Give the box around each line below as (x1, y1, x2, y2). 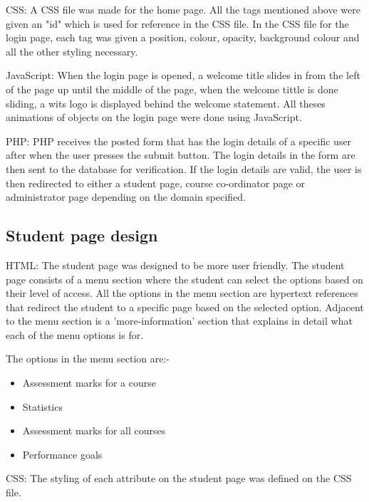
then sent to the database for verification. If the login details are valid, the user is (6, 161, 362, 176)
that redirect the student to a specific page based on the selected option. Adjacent (6, 299, 364, 314)
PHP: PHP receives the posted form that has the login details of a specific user (6, 133, 352, 148)
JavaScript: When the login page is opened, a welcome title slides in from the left (6, 68, 360, 83)
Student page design (6, 224, 158, 246)
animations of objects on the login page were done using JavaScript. (6, 110, 302, 125)
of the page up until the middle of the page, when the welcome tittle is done (6, 81, 338, 96)
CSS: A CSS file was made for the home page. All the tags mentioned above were (6, 2, 360, 16)
